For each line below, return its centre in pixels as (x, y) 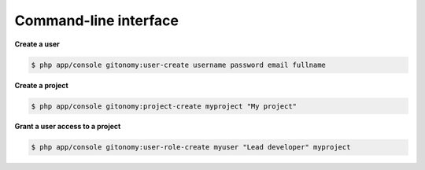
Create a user (37, 44)
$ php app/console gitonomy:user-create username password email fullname (179, 65)
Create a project (41, 85)
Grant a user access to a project (68, 127)
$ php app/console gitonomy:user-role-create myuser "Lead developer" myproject (191, 147)
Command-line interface (96, 20)
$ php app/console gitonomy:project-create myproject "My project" (164, 106)
